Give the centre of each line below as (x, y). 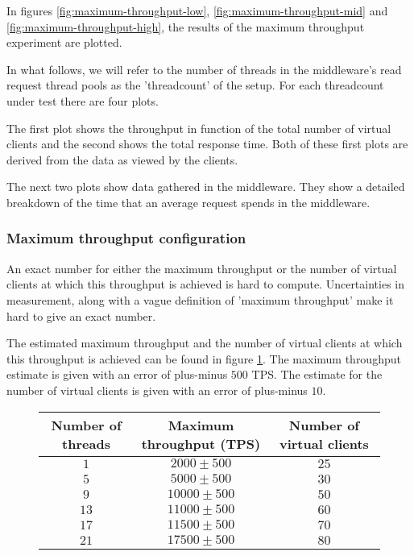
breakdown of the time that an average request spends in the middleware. (188, 202)
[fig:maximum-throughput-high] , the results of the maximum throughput (186, 26)
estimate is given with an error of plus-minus (117, 374)
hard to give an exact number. (81, 315)
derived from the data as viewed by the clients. (122, 159)
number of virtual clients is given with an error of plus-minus (157, 390)
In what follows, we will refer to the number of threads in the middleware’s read (204, 69)
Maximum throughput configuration (126, 238)
